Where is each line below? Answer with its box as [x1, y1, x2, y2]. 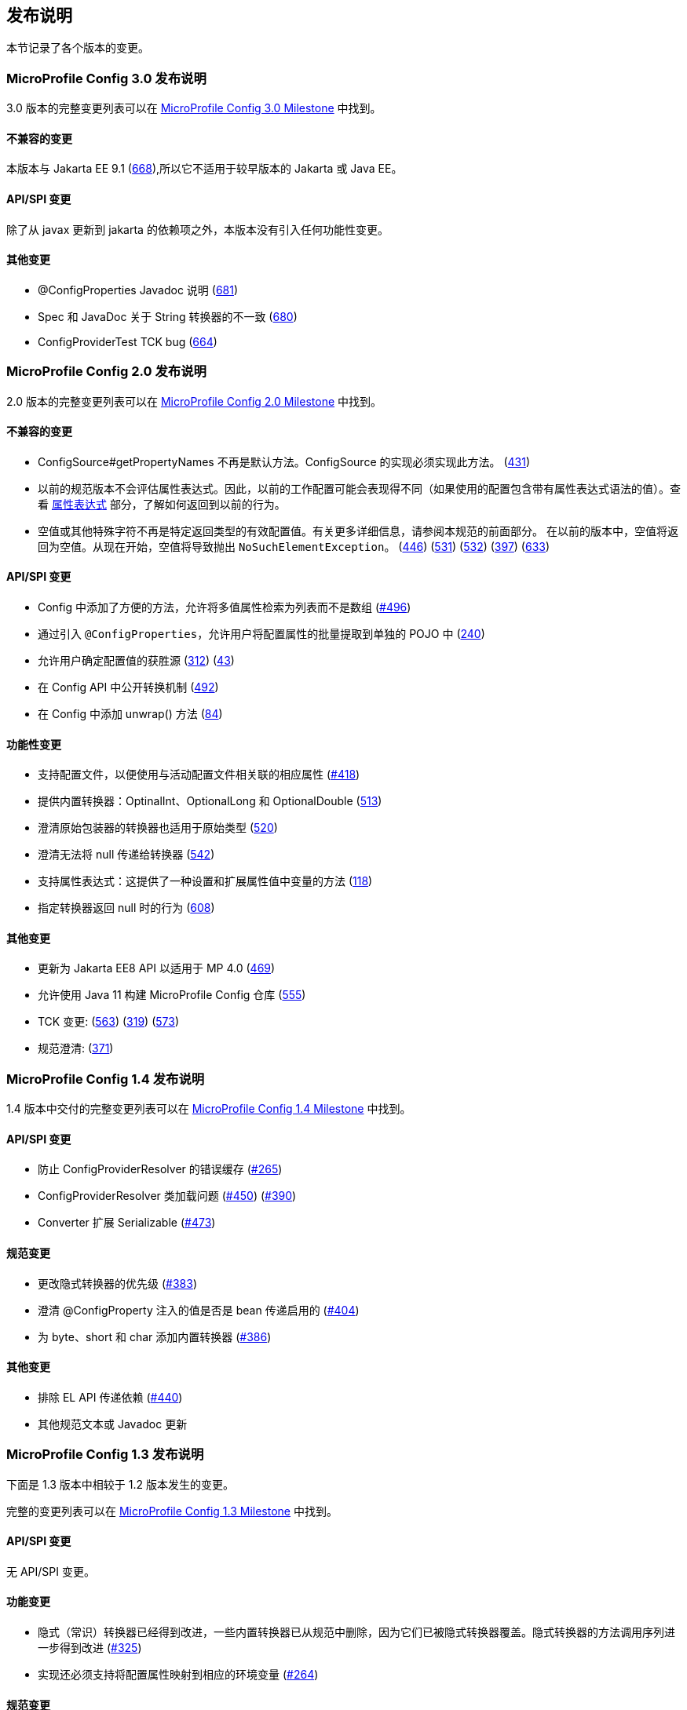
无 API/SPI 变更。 [6, 1564, 95, 1578]
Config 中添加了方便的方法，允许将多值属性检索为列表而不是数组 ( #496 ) [38, 600, 411, 614]
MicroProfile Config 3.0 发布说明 [6, 70, 206, 86]
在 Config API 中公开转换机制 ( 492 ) [38, 680, 219, 695]
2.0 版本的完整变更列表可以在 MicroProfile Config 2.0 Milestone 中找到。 [6, 394, 382, 408]
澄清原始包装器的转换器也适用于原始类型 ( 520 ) [38, 821, 278, 835]
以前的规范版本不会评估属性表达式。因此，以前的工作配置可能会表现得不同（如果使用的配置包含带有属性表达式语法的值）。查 [38, 481, 681, 495]
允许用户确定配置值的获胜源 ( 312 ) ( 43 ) [38, 654, 235, 668]
